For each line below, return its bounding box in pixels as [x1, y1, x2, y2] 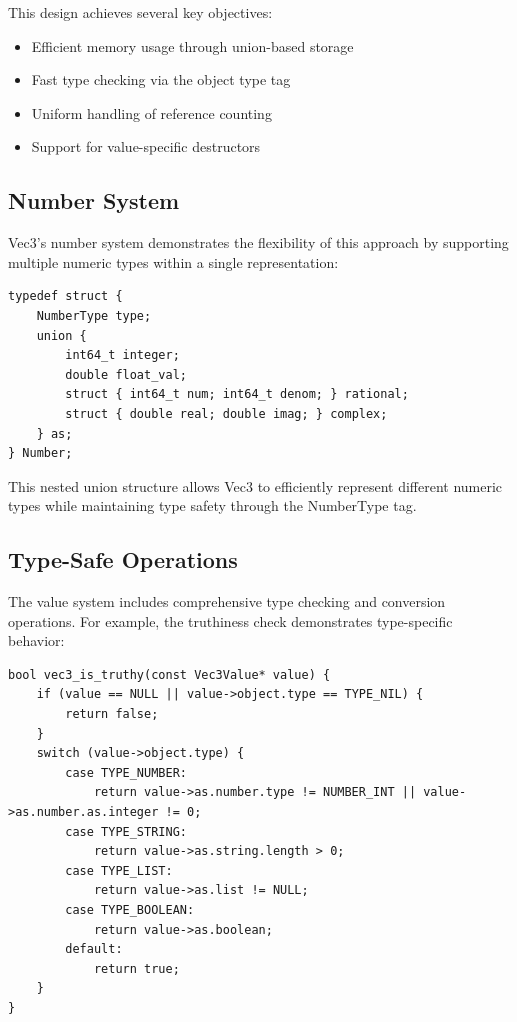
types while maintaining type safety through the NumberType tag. [8, 495, 417, 516]
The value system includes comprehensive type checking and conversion [8, 591, 446, 612]
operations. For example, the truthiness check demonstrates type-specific [8, 610, 453, 631]
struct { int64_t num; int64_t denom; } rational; [65, 387, 409, 402]
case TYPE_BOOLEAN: [65, 903, 195, 917]
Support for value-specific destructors [31, 136, 261, 157]
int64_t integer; [65, 348, 180, 363]
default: [65, 942, 123, 957]
